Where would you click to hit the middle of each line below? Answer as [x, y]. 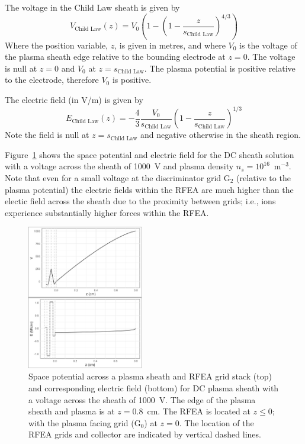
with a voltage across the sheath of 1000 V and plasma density [119, 166]
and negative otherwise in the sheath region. [221, 135]
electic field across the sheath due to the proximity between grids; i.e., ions [140, 201]
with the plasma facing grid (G [85, 422]
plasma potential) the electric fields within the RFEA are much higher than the [149, 189]
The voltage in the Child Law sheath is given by [92, 7]
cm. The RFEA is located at [199, 411]
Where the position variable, [57, 45]
